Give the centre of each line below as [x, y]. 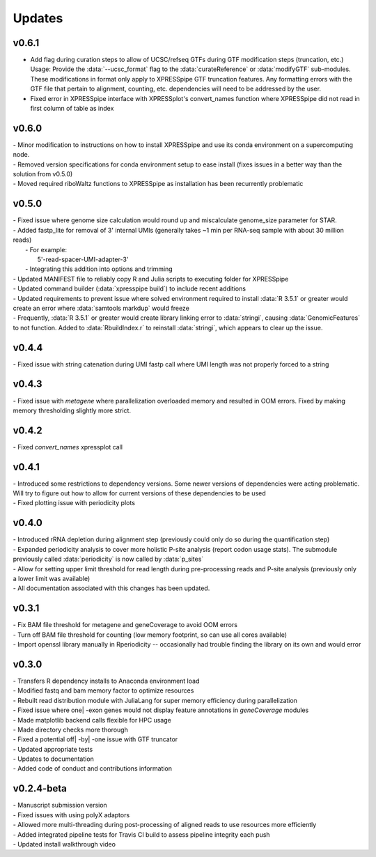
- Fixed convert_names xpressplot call [68, 447]
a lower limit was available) [52, 578]
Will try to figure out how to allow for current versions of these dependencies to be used [139, 493]
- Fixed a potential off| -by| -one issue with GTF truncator [95, 739]
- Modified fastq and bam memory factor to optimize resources [103, 690]
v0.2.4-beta [40, 788]
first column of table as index [72, 109]
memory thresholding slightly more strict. [72, 410]
